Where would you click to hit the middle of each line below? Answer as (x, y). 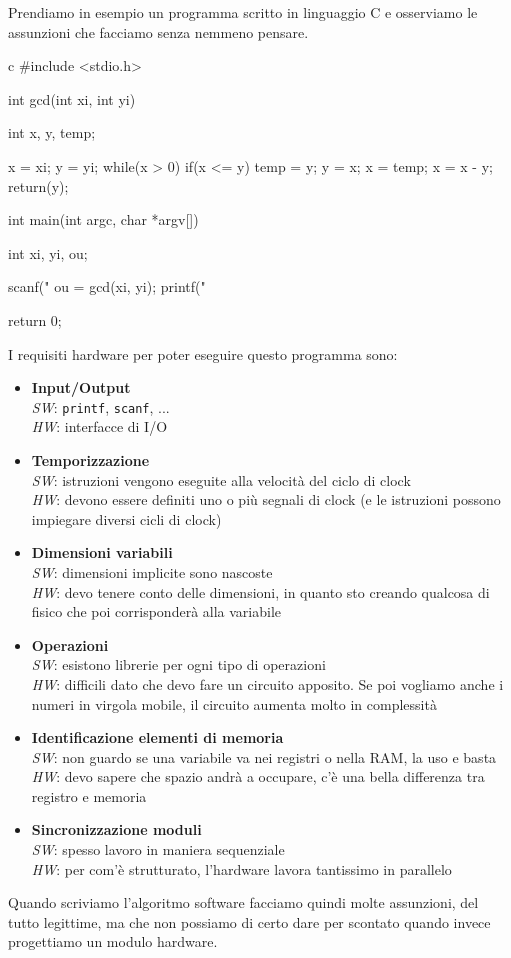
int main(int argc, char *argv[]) (103, 219)
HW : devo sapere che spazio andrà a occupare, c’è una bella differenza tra (258, 776)
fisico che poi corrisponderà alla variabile (156, 611)
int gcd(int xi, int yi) (72, 98)
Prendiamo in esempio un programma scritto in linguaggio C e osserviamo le (243, 12)
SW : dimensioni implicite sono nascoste (152, 571)
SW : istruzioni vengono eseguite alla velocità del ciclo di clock (221, 479)
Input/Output (81, 387)
